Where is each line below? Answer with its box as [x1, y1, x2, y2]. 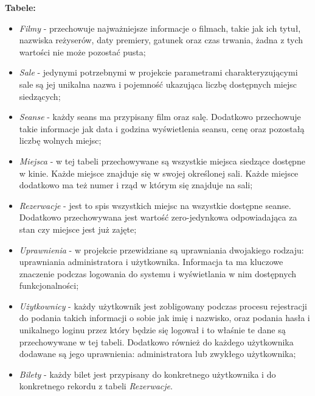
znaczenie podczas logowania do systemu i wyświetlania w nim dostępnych [19, 267, 297, 280]
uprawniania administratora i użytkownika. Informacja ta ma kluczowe [19, 255, 283, 268]
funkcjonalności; [19, 279, 79, 292]
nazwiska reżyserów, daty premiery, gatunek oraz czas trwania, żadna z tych [19, 34, 303, 46]
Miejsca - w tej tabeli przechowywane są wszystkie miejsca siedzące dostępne [19, 154, 305, 167]
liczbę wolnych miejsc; [19, 134, 102, 147]
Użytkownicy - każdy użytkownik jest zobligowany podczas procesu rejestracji [19, 299, 307, 312]
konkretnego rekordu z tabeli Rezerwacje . [19, 380, 173, 392]
